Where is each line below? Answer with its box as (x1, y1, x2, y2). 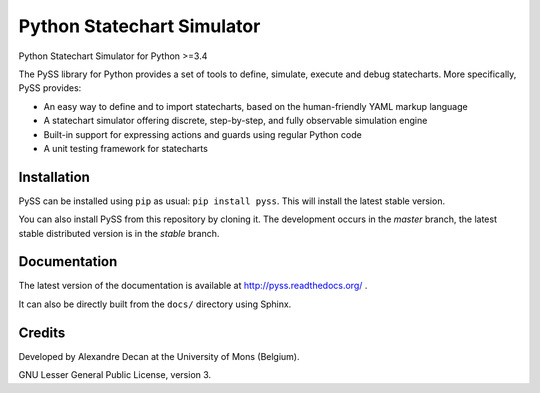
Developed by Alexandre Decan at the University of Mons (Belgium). (18, 350, 300, 362)
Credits (18, 324, 66, 341)
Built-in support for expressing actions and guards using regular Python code (43, 128, 362, 140)
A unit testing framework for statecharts (43, 142, 209, 154)
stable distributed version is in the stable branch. (18, 227, 220, 239)
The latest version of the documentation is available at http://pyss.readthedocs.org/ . (18, 280, 368, 292)
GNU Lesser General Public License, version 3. (18, 369, 212, 381)
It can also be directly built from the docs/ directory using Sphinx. (18, 298, 292, 310)
